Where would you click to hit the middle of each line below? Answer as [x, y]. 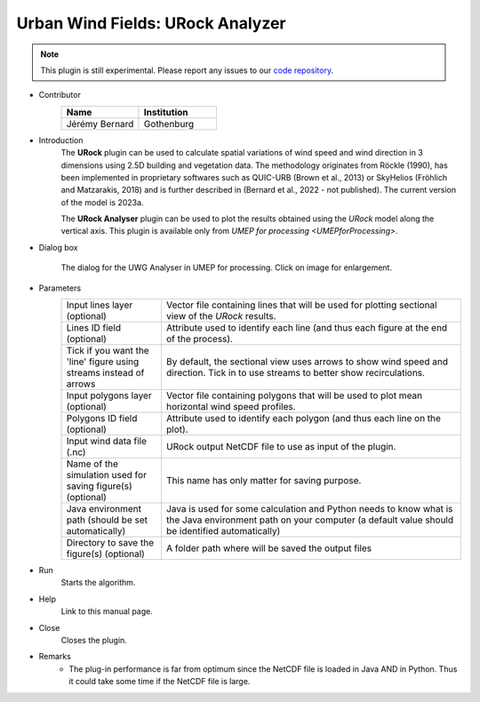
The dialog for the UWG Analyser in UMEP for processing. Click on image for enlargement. [227, 267]
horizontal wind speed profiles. [231, 407]
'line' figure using [103, 362]
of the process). [199, 339]
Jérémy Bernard [100, 124]
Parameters [60, 288]
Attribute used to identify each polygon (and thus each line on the [304, 419]
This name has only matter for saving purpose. [264, 481]
